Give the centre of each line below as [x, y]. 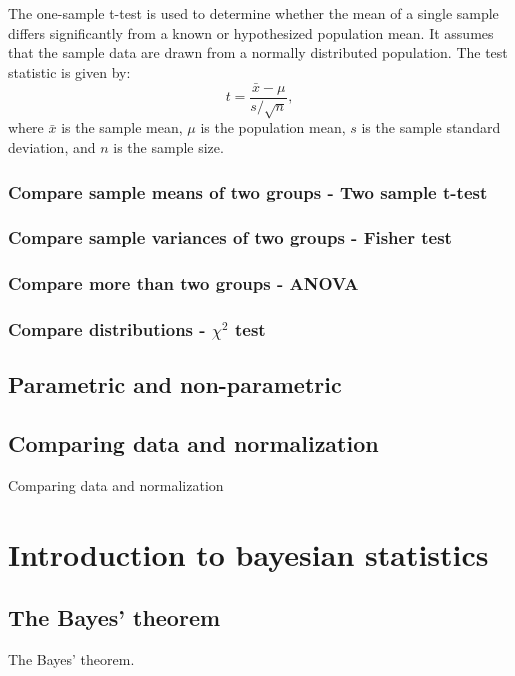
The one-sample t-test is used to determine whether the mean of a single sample [253, 13]
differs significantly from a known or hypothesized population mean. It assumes [251, 32]
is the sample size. [168, 147]
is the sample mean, [122, 127]
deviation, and [52, 147]
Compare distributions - [107, 329]
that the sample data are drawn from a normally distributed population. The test [258, 52]
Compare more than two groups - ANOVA [183, 283]
